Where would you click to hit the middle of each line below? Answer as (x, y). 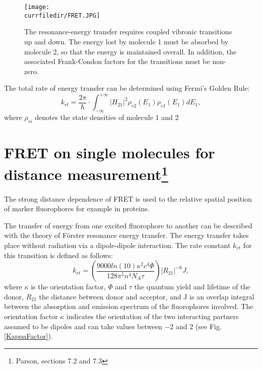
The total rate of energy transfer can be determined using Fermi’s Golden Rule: (127, 88)
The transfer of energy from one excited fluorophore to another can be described (128, 225)
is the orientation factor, (68, 287)
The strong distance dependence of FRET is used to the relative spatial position (128, 198)
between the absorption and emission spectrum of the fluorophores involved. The (129, 306)
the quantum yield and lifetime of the (192, 287)
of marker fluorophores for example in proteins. (77, 208)
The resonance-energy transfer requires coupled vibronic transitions (128, 32)
